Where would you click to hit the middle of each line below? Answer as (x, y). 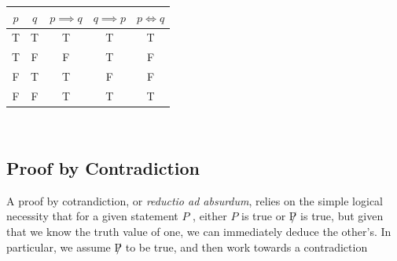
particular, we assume (59, 246)
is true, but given (342, 216)
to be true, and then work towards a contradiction (246, 246)
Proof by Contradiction (103, 167)
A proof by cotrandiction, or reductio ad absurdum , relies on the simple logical (195, 200)
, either (210, 216)
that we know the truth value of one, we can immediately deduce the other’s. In (199, 231)
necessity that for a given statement (92, 216)
